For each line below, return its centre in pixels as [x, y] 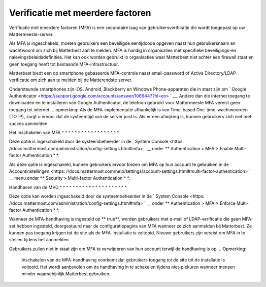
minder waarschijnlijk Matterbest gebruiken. [66, 274]
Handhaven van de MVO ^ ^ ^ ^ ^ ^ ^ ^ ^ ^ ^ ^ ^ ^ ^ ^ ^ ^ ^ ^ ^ [68, 187]
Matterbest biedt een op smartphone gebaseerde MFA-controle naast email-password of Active [106, 73]
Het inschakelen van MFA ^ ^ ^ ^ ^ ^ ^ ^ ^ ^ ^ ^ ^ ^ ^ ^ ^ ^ [64, 132]
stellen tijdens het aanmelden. [39, 240]
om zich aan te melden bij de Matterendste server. [81, 80]
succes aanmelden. [29, 124]
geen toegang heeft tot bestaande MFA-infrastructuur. [64, 64]
